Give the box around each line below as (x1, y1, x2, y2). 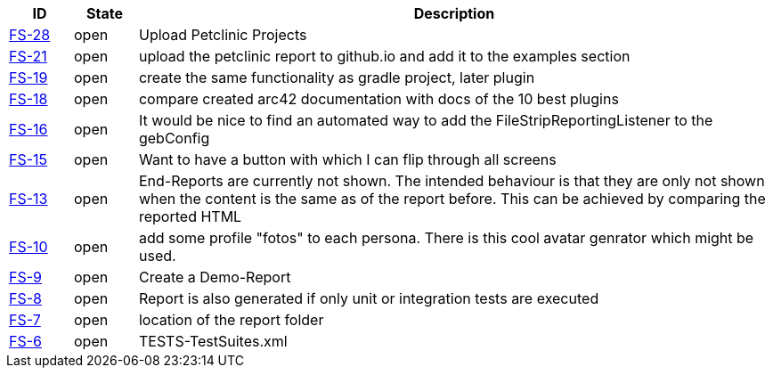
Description (413, 4, 495, 22)
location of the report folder (138, 311, 324, 329)
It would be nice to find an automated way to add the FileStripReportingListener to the (138, 111, 713, 129)
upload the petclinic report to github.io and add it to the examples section (138, 47, 631, 65)
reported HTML (138, 208, 242, 225)
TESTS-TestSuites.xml (138, 332, 288, 350)
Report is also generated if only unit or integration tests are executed (138, 289, 599, 307)
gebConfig (138, 129, 210, 147)
